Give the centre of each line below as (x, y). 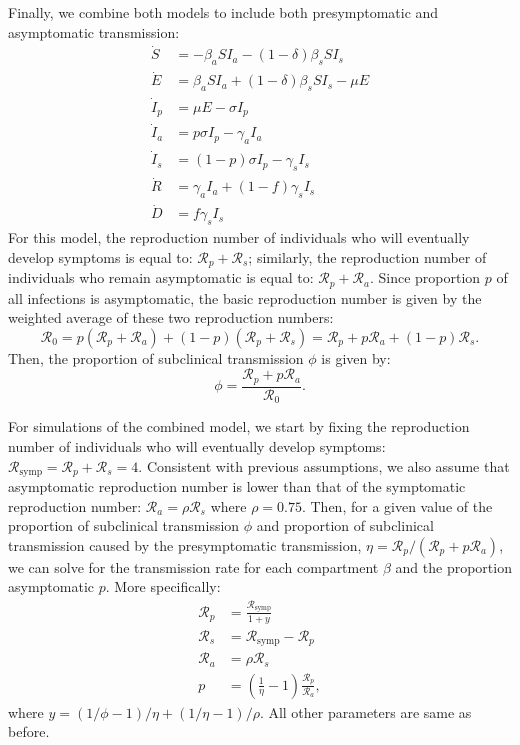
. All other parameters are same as (365, 711)
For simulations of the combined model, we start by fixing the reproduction (239, 426)
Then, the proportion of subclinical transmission (156, 357)
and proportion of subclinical (345, 525)
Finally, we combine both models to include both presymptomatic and (223, 12)
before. (29, 731)
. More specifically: (163, 586)
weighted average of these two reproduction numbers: (171, 317)
